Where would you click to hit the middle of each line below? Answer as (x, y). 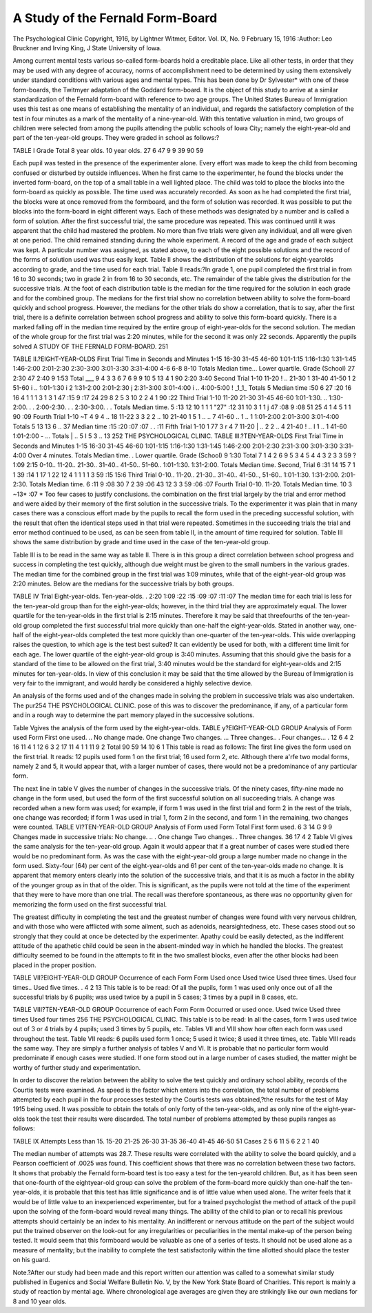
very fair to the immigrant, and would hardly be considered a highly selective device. (133, 683)
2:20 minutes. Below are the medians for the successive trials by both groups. (123, 584)
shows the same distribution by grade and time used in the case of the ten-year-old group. (142, 542)
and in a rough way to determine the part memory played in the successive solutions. (134, 715)
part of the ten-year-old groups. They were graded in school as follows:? (116, 138)
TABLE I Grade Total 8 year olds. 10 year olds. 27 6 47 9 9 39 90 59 (108, 150)
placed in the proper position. (54, 965)
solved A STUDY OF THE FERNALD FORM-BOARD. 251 (91, 346)
